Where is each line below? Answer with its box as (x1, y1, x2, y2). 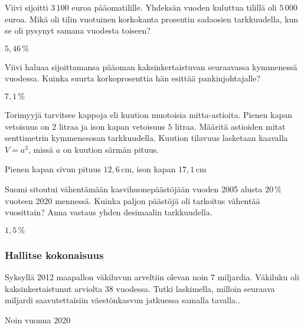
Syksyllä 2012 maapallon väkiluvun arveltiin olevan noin (5, 270, 208, 283)
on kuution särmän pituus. (63, 143, 159, 155)
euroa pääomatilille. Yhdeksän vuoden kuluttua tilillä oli (71, 1, 277, 13)
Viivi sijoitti (5, 1, 48, 13)
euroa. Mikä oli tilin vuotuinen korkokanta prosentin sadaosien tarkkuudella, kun (5, 12, 299, 25)
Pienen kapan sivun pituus (5, 163, 101, 175)
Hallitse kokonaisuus (5, 247, 104, 262)
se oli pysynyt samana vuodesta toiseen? (5, 24, 151, 37)
